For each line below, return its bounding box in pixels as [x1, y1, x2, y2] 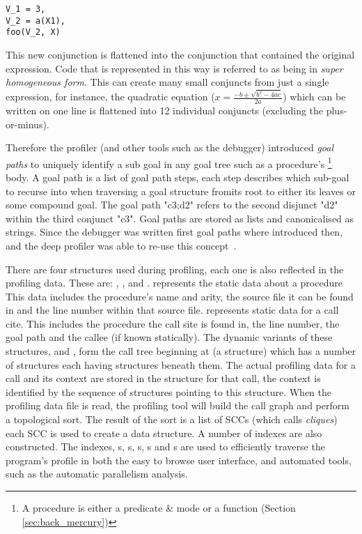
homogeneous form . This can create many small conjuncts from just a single [6, 75, 329, 89]
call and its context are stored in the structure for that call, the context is [6, 371, 321, 386]
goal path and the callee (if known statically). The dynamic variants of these [6, 330, 333, 344]
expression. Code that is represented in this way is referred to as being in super [6, 61, 343, 75]
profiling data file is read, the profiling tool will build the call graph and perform [6, 398, 349, 413]
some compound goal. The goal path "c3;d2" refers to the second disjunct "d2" [6, 197, 338, 212]
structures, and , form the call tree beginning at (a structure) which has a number [6, 344, 356, 358]
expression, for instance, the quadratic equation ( [6, 89, 215, 104]
